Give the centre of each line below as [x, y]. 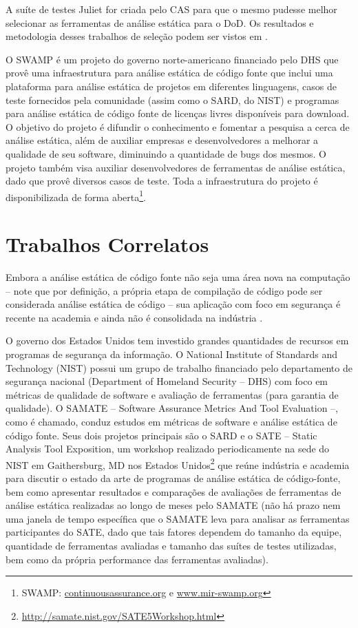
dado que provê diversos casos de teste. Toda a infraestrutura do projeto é [162, 181]
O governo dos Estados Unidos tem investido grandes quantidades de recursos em [177, 341]
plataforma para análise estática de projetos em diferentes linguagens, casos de [171, 86]
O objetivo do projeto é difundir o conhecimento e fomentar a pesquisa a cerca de [178, 126]
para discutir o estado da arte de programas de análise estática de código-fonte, [173, 478]
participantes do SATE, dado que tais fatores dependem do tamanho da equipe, [174, 532]
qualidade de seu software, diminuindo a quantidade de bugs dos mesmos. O [166, 153]
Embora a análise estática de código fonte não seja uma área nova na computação [178, 277]
